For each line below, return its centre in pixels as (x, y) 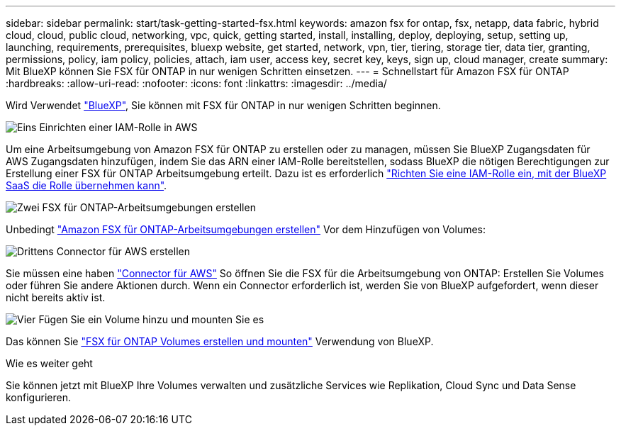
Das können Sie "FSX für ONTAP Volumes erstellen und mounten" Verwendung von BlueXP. (220, 341)
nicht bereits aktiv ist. (56, 297)
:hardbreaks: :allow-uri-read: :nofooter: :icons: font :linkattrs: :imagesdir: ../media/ (196, 83)
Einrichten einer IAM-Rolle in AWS (118, 127)
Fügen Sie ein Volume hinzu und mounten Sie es (151, 319)
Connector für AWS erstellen (123, 251)
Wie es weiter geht (49, 363)
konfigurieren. (38, 397)
